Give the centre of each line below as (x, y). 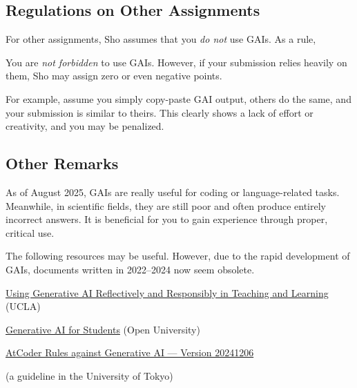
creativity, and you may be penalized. (85, 126)
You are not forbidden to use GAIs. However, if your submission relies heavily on (176, 62)
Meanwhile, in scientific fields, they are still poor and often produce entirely (166, 205)
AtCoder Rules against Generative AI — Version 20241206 (130, 352)
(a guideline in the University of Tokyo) (89, 375)
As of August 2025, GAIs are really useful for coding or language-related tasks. (173, 192)
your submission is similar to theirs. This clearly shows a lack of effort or (160, 112)
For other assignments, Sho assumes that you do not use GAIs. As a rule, (161, 39)
